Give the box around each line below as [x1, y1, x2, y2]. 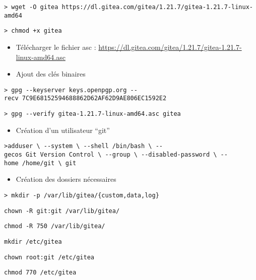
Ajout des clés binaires [16, 68, 86, 79]
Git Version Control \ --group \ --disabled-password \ [25, 151, 217, 158]
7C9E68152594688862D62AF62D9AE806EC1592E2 [22, 95, 167, 102]
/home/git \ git [22, 159, 77, 167]
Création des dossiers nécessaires [16, 174, 116, 184]
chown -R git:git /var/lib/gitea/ [4, 207, 120, 215]
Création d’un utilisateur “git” [16, 124, 110, 135]
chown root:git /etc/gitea [4, 253, 94, 261]
